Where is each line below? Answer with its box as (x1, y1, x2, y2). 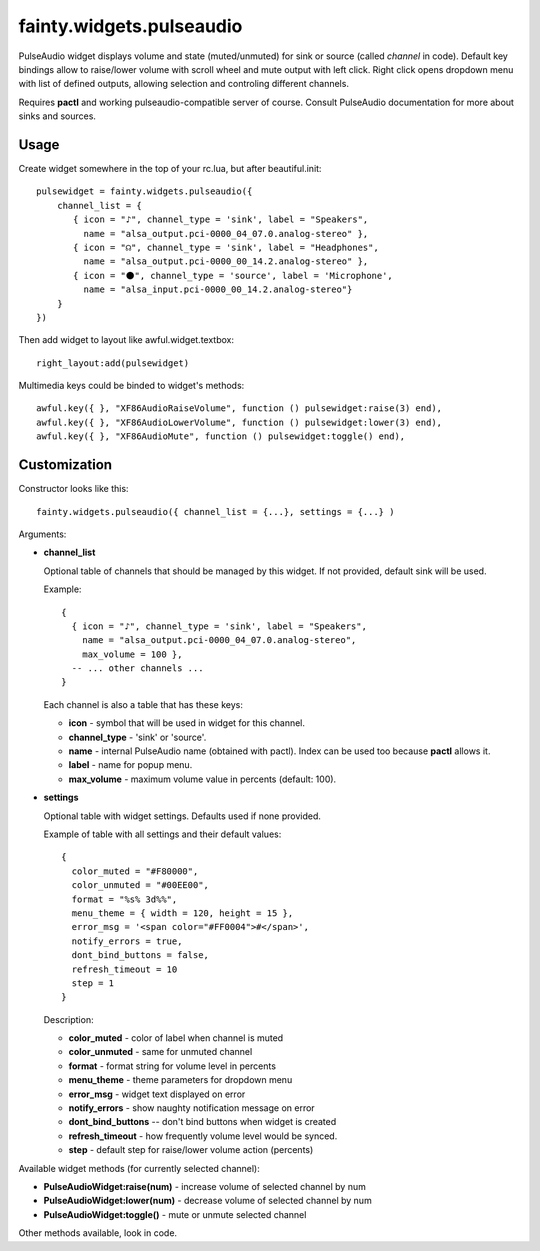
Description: (43, 1013, 94, 1025)
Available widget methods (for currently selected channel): (18, 1162, 260, 1174)
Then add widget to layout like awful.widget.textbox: (18, 334, 235, 346)
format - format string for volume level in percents (68, 1060, 277, 1072)
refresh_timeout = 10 (71, 963, 178, 975)
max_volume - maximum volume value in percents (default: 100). (68, 773, 337, 785)
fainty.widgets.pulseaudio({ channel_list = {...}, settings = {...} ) (36, 506, 395, 517)
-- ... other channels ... (71, 663, 204, 674)
